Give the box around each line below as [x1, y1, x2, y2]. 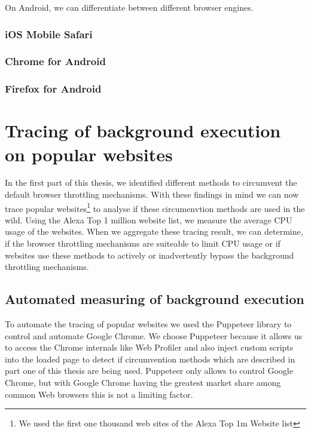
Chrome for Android [5, 54, 106, 69]
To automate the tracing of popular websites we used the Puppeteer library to [5, 318, 292, 330]
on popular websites [5, 142, 173, 166]
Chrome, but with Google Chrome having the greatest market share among [5, 376, 281, 389]
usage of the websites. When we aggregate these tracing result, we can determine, [5, 225, 303, 238]
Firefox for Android [5, 81, 102, 96]
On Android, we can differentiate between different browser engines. [5, 1, 254, 13]
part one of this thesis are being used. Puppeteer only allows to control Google [5, 364, 293, 377]
